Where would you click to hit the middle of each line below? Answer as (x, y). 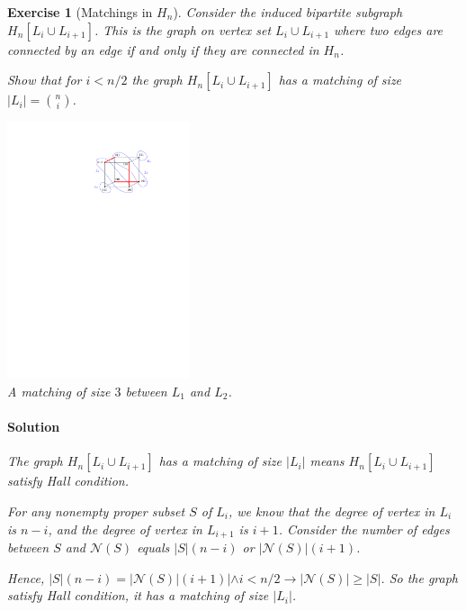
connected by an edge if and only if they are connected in (163, 49)
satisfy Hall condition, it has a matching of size (138, 595)
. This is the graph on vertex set (183, 29)
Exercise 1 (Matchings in (80, 12)
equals (153, 547)
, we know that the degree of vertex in (332, 511)
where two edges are (389, 29)
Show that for (45, 80)
